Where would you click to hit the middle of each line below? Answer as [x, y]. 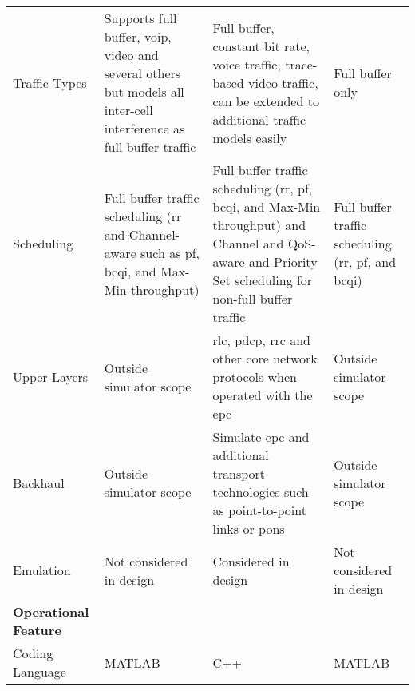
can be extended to [266, 101]
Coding [33, 653]
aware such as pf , [152, 252]
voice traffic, [247, 64]
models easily [250, 137]
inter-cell [128, 110]
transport [239, 473]
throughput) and [259, 225]
